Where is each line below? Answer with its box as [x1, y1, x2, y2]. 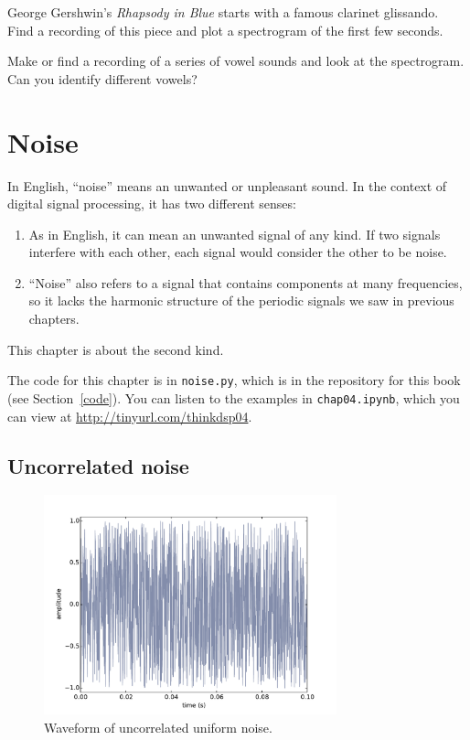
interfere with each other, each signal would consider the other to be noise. [28, 242, 447, 262]
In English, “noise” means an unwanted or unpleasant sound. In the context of [7, 176, 447, 195]
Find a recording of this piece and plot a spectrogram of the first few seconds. [7, 20, 443, 39]
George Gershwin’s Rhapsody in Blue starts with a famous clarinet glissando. [7, 3, 439, 21]
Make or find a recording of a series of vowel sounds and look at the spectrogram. [7, 51, 465, 70]
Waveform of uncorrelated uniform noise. [44, 717, 272, 736]
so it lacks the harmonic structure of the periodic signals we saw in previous [28, 291, 454, 310]
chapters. [28, 309, 80, 328]
